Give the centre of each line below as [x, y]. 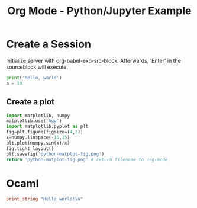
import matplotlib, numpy [38, 116]
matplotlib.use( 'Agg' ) [34, 121]
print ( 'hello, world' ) [34, 78]
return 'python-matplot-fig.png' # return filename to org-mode [87, 159]
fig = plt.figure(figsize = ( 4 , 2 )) [45, 132]
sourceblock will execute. [37, 67]
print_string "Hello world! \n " [45, 199]
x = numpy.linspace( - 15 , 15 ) [38, 137]
